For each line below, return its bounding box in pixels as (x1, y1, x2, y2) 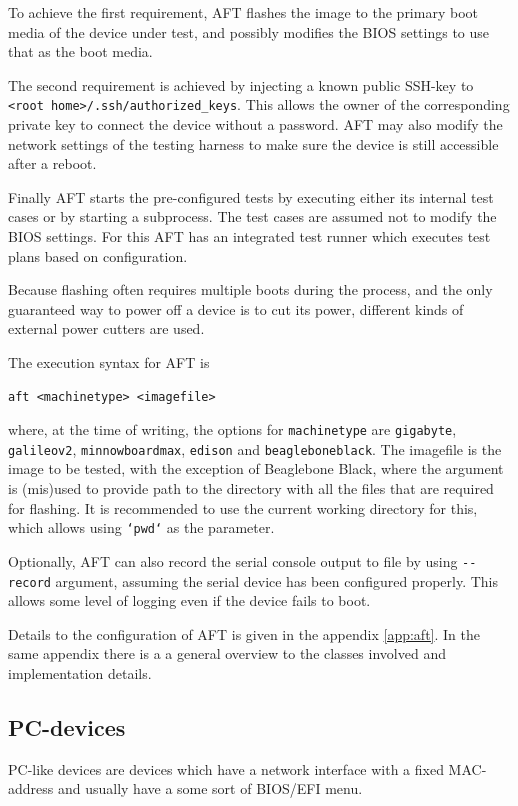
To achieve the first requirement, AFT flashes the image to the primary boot (8, 2, 478, 22)
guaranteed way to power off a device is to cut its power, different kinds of (8, 298, 464, 319)
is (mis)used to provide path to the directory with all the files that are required (8, 478, 494, 499)
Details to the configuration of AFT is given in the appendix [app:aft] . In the (8, 623, 480, 644)
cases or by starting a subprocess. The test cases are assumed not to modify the (8, 206, 497, 227)
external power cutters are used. (8, 318, 205, 339)
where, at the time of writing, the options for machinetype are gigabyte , (8, 419, 457, 440)
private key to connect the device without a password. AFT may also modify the (8, 114, 503, 135)
